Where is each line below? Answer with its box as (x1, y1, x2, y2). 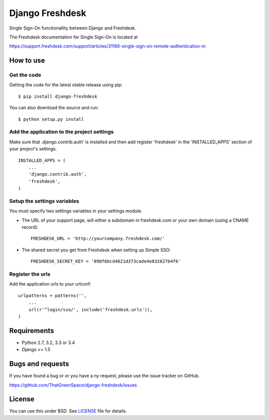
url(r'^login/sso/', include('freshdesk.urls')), (28, 307, 152, 312)
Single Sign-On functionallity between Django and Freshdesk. (9, 25, 136, 31)
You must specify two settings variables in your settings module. (9, 208, 142, 214)
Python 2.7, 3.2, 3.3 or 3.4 (21, 340, 75, 346)
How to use (9, 56, 45, 65)
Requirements (9, 326, 54, 335)
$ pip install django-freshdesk (18, 93, 97, 99)
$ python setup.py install (18, 116, 84, 122)
